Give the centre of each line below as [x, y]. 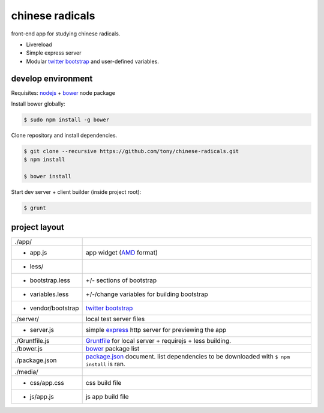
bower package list [112, 348]
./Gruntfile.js [32, 340]
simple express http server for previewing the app [156, 330]
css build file [103, 382]
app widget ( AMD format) [122, 252]
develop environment [52, 78]
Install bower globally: [38, 104]
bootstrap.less [50, 280]
